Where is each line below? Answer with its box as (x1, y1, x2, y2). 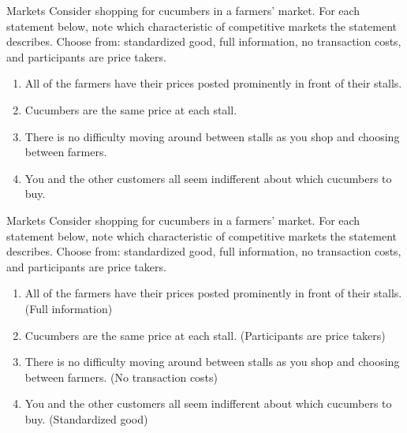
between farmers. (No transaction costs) (24, 368, 218, 385)
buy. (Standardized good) (24, 410, 148, 427)
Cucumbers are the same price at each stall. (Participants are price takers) (24, 327, 386, 343)
